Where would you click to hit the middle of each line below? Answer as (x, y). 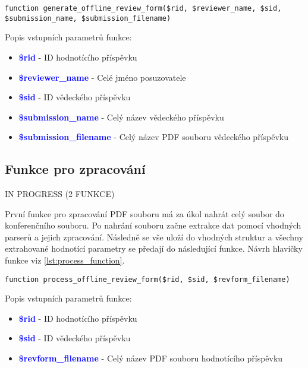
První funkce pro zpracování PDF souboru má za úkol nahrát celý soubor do (144, 213)
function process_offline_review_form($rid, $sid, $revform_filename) (147, 279)
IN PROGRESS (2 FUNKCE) (60, 194)
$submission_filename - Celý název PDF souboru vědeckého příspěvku (153, 137)
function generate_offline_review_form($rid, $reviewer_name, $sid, (143, 8)
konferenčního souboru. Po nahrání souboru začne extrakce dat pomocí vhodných (153, 225)
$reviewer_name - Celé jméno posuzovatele (102, 77)
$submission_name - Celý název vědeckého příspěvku (121, 117)
